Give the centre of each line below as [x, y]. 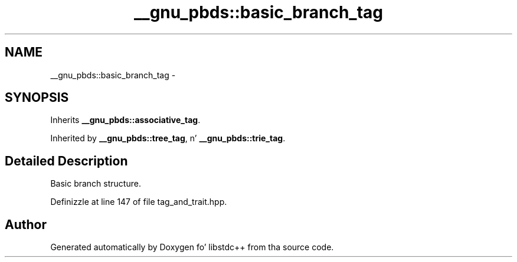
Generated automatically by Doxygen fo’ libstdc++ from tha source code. [192, 247]
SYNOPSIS [37, 98]
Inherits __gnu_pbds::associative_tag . [125, 120]
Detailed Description [66, 161]
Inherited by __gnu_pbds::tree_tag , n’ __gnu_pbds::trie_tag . [168, 138]
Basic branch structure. [96, 184]
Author [26, 224]
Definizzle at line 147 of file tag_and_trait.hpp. [139, 202]
